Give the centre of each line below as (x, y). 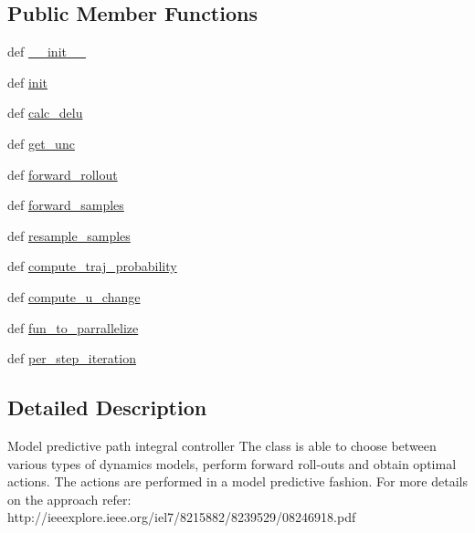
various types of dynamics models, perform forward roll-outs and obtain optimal (232, 463)
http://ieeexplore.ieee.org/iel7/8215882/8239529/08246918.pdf (182, 517)
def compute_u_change (74, 296)
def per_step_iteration (72, 358)
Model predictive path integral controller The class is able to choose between (222, 445)
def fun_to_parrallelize (73, 327)
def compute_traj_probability (92, 266)
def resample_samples (69, 235)
